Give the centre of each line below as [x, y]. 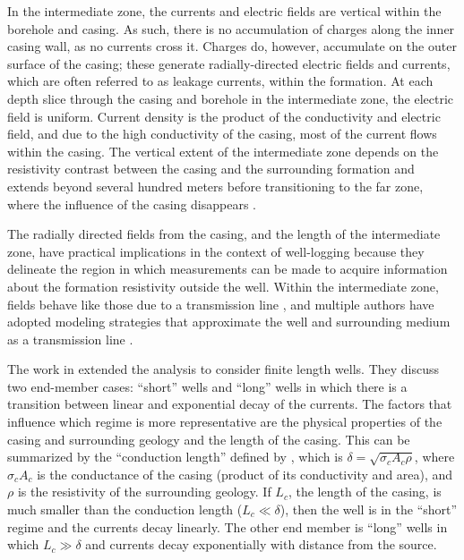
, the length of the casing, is [365, 492]
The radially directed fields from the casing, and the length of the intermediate [224, 234]
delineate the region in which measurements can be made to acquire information [228, 269]
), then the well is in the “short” [369, 509]
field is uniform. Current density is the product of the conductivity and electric [224, 116]
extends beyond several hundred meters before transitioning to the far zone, [215, 186]
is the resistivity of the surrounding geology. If [144, 492]
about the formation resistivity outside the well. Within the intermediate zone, [223, 286]
